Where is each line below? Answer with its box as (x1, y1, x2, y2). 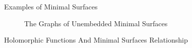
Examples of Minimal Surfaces (4, 1, 98, 11)
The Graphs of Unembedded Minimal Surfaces (24, 18, 168, 28)
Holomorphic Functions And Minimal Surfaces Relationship (4, 35, 188, 45)
